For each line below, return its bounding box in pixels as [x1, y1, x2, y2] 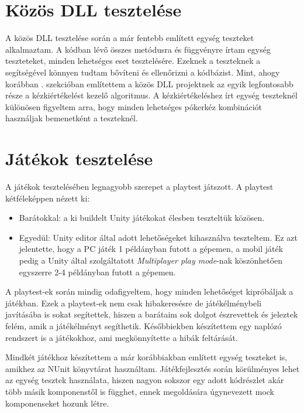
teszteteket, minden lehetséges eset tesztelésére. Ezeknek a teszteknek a [5, 54, 261, 67]
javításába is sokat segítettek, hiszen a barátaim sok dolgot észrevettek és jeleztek [5, 308, 298, 320]
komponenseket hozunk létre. [5, 397, 109, 409]
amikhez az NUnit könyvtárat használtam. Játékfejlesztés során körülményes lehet [5, 362, 300, 374]
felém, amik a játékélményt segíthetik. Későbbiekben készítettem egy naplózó [5, 319, 282, 332]
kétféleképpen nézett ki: [5, 192, 90, 204]
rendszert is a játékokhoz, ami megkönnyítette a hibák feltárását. [5, 331, 238, 343]
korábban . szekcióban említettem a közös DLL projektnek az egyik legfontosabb [5, 77, 293, 90]
